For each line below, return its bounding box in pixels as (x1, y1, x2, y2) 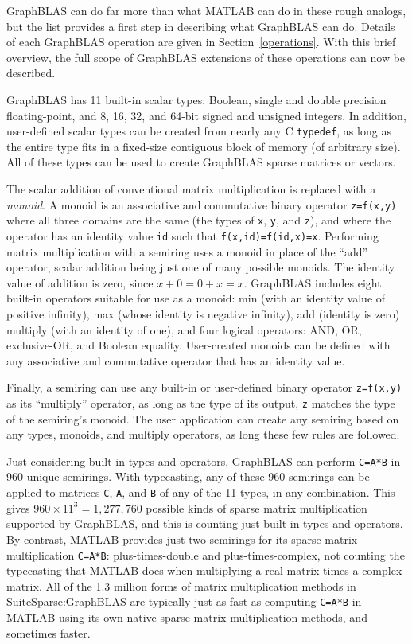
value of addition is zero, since (6, 274, 154, 291)
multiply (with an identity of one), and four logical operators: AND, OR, (6, 321, 362, 338)
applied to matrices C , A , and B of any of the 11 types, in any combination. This (6, 484, 395, 501)
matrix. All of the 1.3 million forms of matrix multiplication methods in (6, 577, 356, 594)
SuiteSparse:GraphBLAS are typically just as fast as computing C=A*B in (6, 593, 362, 610)
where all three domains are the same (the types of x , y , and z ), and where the (6, 212, 391, 228)
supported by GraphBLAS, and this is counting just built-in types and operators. (6, 515, 403, 532)
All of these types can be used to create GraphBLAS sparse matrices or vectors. (6, 154, 396, 170)
